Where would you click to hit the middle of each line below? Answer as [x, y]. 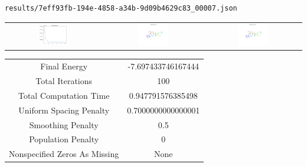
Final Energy [64, 66]
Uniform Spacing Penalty [64, 110]
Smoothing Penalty [64, 124]
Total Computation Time [64, 95]
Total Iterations [64, 80]
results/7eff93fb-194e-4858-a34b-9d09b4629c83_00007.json [121, 8]
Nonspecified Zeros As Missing [64, 154]
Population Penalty [64, 139]
